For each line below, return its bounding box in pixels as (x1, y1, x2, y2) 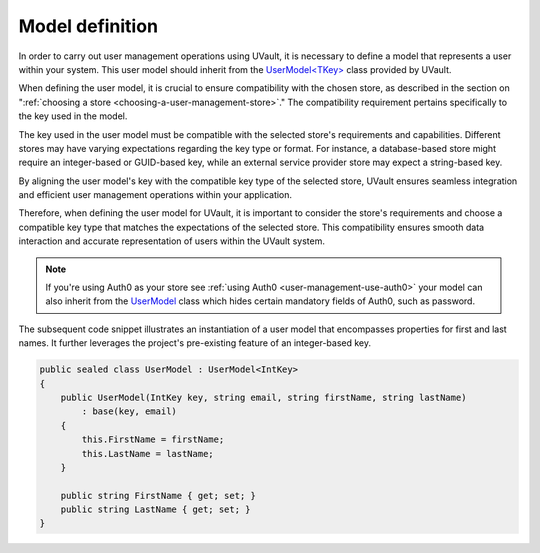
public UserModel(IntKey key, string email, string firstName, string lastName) (60, 391, 467, 403)
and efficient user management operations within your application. (18, 189, 293, 201)
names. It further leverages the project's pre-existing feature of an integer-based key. (18, 337, 372, 349)
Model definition (18, 15, 159, 37)
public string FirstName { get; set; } (60, 490, 257, 501)
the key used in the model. (18, 110, 128, 122)
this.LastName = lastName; (81, 448, 214, 459)
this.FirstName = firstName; (81, 434, 225, 445)
